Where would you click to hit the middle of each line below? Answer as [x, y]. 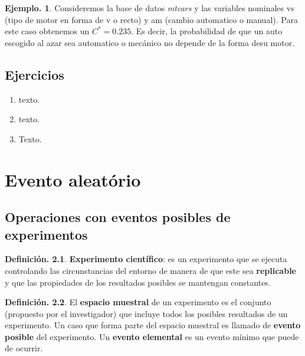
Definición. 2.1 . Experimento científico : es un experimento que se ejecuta [146, 259]
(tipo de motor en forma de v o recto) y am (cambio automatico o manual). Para [151, 19]
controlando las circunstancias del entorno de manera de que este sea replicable [150, 270]
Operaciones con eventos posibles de [118, 217]
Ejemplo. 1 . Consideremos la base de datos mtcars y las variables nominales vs [150, 8]
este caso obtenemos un [47, 31]
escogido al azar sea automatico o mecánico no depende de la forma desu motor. [150, 42]
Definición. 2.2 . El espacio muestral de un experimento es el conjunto [138, 302]
